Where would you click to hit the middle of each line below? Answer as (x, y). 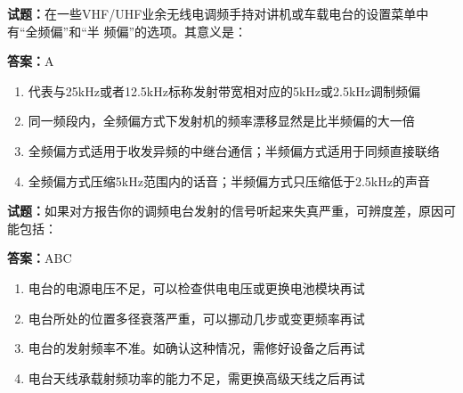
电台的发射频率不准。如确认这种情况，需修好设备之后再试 (196, 348)
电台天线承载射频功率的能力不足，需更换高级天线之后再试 (196, 377)
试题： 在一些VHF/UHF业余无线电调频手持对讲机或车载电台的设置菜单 (212, 13)
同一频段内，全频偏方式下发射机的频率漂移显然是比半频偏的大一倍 (221, 121)
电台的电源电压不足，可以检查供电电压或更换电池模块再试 (196, 287)
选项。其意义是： (197, 31)
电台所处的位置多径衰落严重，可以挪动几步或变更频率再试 (196, 318)
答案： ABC (40, 258)
